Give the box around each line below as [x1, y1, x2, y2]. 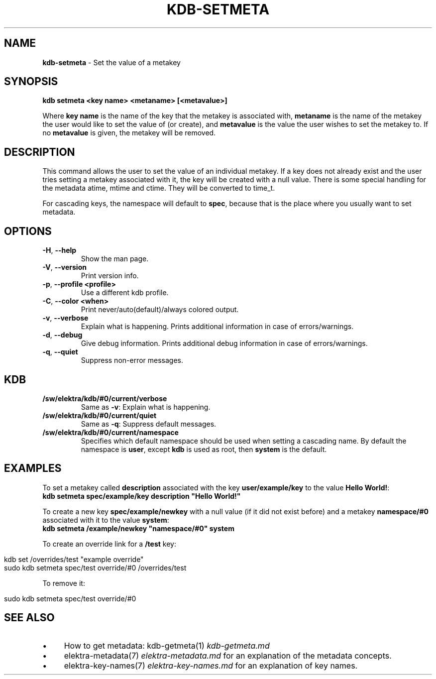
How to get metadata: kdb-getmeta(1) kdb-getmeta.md [64, 640, 270, 651]
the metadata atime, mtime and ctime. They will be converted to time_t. [42, 184, 275, 193]
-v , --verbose [42, 314, 89, 323]
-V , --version [42, 263, 87, 272]
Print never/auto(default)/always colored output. [81, 305, 239, 314]
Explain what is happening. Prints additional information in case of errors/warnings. [81, 322, 354, 331]
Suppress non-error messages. [81, 356, 184, 365]
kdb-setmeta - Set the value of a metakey [42, 58, 181, 67]
